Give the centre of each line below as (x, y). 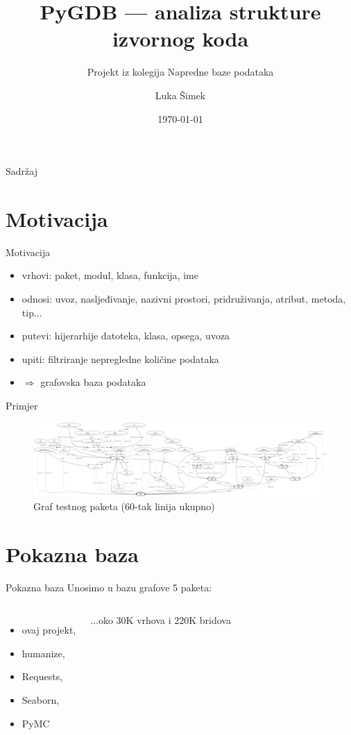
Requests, (42, 676)
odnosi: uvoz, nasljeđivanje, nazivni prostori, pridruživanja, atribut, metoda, (184, 298)
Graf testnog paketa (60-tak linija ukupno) (124, 506)
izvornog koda (180, 39)
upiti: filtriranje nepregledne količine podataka (120, 358)
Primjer (22, 405)
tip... (32, 312)
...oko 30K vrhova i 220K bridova (161, 620)
